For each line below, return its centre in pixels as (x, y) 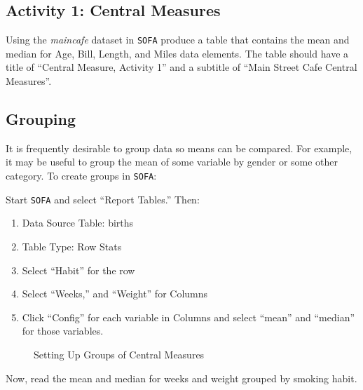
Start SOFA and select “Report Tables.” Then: (103, 199)
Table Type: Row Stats (72, 246)
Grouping (41, 119)
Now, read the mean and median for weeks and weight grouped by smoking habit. (181, 378)
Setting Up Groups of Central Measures (119, 354)
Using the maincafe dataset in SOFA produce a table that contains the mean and (178, 40)
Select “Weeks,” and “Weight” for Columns (115, 294)
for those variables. (63, 331)
